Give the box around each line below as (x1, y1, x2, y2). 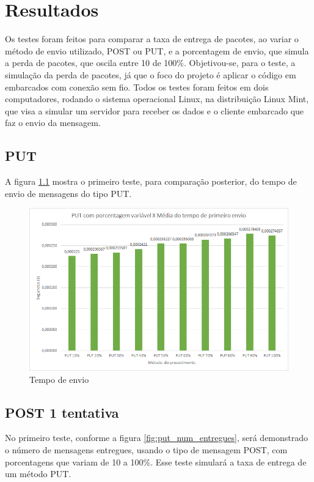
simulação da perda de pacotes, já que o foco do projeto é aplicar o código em (5, 68, 296, 81)
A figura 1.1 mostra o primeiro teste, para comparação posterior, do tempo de (5, 175, 297, 188)
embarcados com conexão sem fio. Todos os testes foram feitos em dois (5, 80, 269, 93)
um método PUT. (5, 467, 71, 480)
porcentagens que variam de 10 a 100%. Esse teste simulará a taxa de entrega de (5, 455, 307, 468)
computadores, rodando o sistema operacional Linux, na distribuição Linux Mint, (5, 92, 309, 105)
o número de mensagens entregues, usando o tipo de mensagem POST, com (5, 443, 288, 456)
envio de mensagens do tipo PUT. (5, 187, 132, 199)
